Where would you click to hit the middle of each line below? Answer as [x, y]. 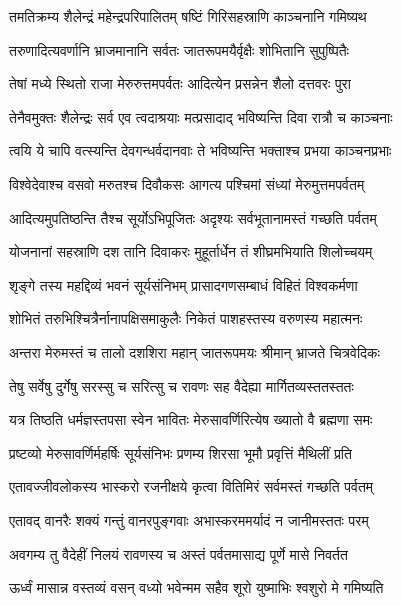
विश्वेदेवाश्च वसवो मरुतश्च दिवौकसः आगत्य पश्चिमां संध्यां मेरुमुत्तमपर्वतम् [187, 183]
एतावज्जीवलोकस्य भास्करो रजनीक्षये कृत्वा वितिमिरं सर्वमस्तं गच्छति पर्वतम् [191, 486]
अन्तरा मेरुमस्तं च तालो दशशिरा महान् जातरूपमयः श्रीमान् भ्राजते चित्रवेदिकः [194, 351]
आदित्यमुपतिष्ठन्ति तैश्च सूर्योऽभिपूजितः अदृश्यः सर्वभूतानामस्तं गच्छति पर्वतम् [193, 217]
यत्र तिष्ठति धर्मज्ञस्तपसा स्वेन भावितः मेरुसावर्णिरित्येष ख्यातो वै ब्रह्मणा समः [191, 419]
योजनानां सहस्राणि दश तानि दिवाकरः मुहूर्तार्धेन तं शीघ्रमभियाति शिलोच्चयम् [191, 251]
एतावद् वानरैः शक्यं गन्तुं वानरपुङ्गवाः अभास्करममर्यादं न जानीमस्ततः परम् [189, 519]
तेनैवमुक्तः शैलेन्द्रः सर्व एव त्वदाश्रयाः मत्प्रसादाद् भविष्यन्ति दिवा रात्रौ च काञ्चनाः [201, 116]
